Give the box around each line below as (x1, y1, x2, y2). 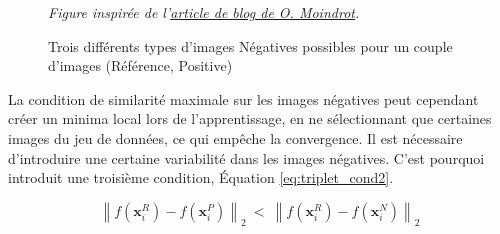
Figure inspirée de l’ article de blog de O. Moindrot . (48, 2, 360, 22)
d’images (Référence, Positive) (48, 55, 233, 76)
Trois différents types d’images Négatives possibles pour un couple (48, 35, 453, 56)
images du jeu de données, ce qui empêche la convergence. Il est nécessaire (8, 127, 463, 148)
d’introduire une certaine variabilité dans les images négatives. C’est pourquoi (8, 147, 485, 168)
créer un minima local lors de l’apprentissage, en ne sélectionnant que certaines (8, 108, 492, 129)
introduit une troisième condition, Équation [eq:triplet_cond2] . (8, 167, 394, 188)
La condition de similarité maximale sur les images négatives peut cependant (8, 88, 479, 109)
